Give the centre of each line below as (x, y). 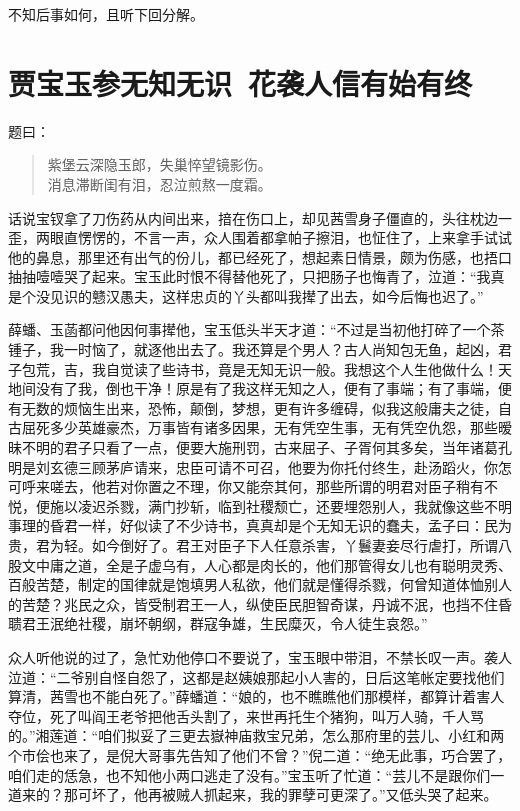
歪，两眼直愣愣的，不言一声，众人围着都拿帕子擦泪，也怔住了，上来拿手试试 (260, 237)
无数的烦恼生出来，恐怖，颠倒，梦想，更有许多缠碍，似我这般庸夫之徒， (259, 407)
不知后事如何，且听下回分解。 (106, 14)
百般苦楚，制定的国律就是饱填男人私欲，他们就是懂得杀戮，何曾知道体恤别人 (260, 584)
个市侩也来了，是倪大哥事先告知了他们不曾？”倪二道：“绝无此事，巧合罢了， (260, 754)
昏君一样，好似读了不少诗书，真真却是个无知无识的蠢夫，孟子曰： (266, 525)
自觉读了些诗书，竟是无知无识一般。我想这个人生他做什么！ (301, 368)
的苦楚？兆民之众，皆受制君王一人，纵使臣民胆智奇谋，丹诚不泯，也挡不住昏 (260, 603)
